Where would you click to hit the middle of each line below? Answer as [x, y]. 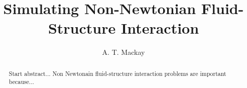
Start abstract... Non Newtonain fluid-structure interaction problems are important [117, 73]
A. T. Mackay [124, 52]
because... [21, 82]
